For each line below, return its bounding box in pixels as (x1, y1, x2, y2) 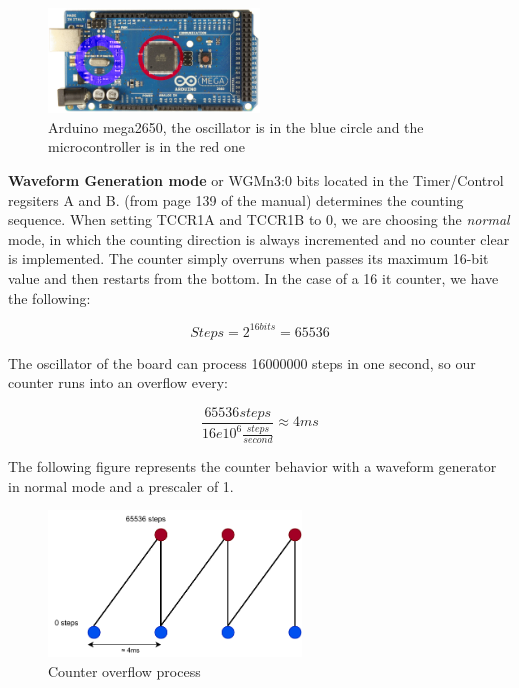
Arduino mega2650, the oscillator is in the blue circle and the (48, 116, 424, 137)
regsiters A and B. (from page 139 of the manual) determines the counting (8, 189, 464, 210)
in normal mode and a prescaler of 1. (8, 475, 234, 496)
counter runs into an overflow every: (8, 372, 228, 393)
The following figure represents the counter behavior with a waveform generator (8, 456, 497, 477)
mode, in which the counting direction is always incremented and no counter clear (8, 228, 510, 249)
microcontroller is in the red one (48, 136, 246, 157)
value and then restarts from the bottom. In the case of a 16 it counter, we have (8, 267, 499, 288)
